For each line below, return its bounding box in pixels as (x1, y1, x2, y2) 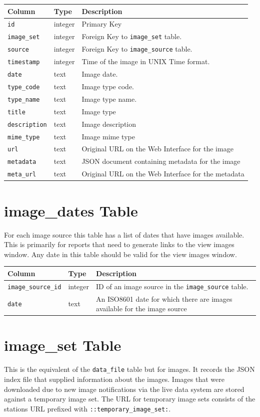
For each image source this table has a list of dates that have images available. (4, 229, 244, 240)
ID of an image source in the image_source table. (96, 281, 248, 291)
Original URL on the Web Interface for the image (81, 143, 233, 154)
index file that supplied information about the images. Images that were (4, 374, 224, 384)
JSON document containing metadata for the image (81, 156, 240, 166)
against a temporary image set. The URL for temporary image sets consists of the (4, 393, 255, 404)
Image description (81, 118, 136, 129)
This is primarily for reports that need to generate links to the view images (4, 239, 234, 250)
